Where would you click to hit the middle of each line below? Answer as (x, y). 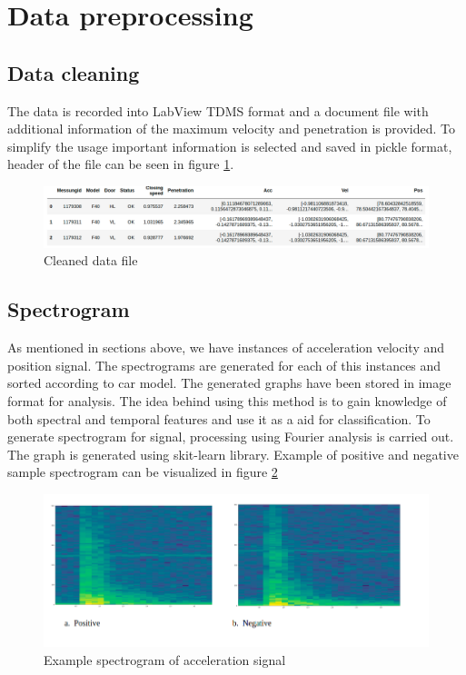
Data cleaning (74, 72)
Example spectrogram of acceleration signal (165, 659)
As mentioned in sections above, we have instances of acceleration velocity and (226, 347)
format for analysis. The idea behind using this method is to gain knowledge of (227, 401)
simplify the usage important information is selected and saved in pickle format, (230, 146)
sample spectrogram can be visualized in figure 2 (143, 472)
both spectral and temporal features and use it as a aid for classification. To (219, 418)
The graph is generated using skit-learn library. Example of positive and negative (233, 454)
